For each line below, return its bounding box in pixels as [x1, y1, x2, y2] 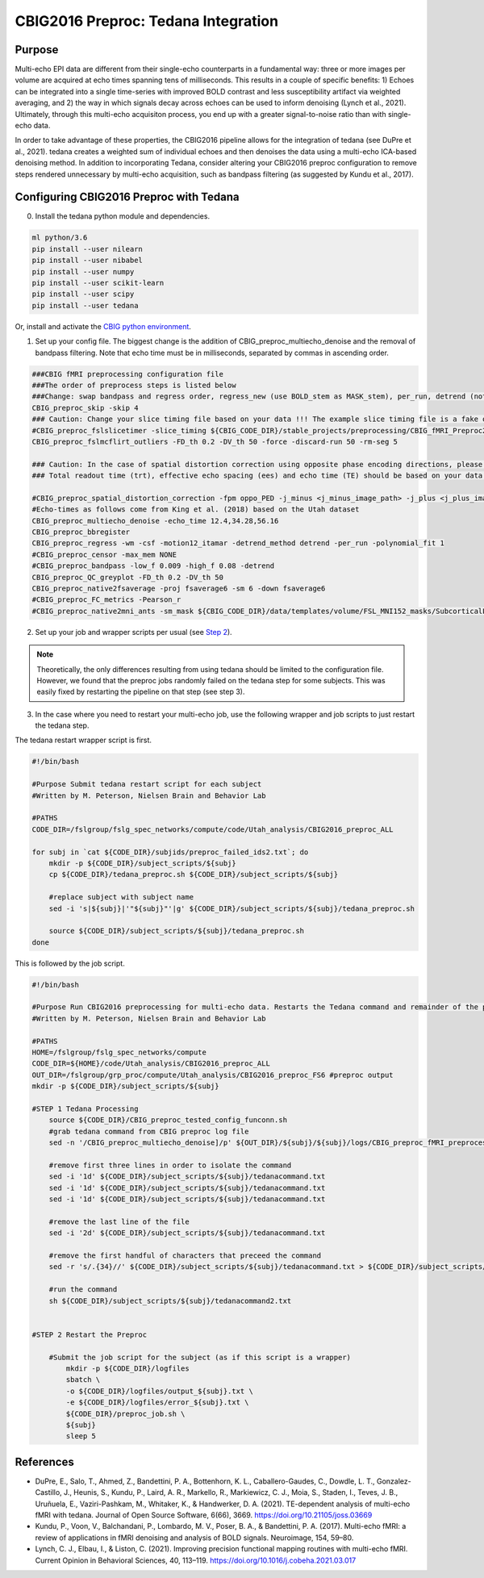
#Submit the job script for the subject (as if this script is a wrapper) [48, 1352, 351, 1362]
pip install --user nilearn [31, 244, 143, 253]
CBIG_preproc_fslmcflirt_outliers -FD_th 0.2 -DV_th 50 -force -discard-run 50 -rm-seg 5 [31, 436, 398, 446]
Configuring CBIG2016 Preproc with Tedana [15, 190, 240, 204]
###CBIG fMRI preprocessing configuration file [31, 369, 223, 378]
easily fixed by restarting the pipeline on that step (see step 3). [36, 687, 245, 697]
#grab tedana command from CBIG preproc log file [48, 1126, 249, 1136]
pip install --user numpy [31, 267, 135, 276]
